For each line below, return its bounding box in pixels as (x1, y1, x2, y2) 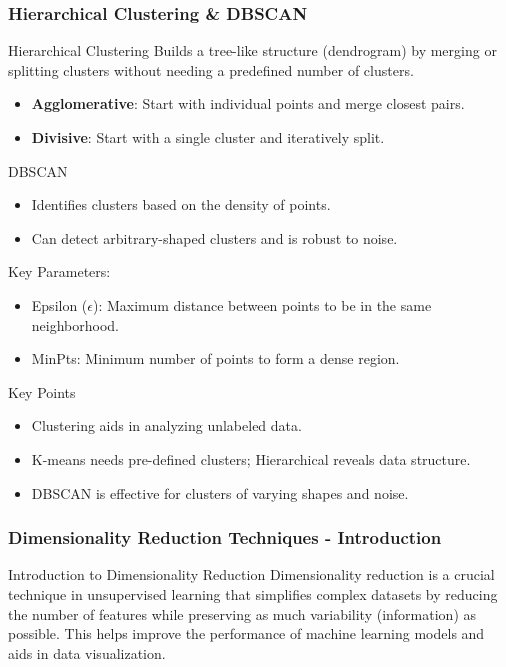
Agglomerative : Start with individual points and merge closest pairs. (31, 93, 465, 114)
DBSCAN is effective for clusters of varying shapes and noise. (31, 482, 409, 503)
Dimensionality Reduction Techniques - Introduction (8, 525, 442, 550)
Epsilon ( (31, 294, 88, 315)
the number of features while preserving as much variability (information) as (8, 603, 477, 624)
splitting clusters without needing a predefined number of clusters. (8, 59, 414, 80)
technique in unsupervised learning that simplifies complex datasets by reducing (8, 583, 498, 604)
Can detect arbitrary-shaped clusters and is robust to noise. (31, 227, 398, 248)
